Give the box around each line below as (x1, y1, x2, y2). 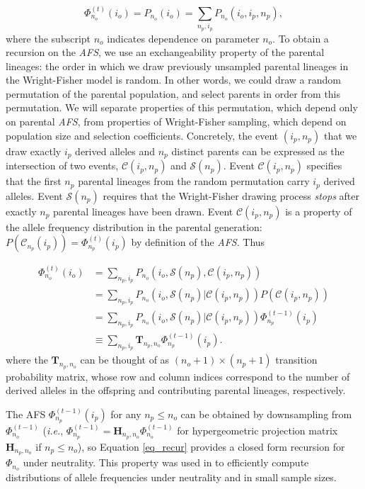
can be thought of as (80, 352, 170, 367)
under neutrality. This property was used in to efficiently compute (23, 455, 309, 470)
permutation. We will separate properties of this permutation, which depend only (6, 100, 358, 115)
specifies (306, 158, 342, 173)
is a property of (285, 203, 352, 218)
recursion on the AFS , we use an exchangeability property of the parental (6, 45, 325, 60)
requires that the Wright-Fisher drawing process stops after (103, 188, 359, 203)
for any (110, 406, 141, 421)
